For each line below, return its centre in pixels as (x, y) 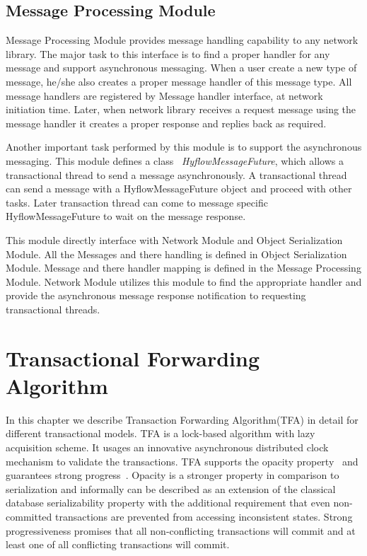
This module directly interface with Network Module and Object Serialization (174, 239)
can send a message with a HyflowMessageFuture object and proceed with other (179, 189)
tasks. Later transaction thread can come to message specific (137, 202)
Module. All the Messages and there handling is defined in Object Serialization (176, 254)
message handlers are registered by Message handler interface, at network (164, 95)
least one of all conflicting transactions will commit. (118, 544)
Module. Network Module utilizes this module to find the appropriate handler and (184, 281)
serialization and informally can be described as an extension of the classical (171, 488)
